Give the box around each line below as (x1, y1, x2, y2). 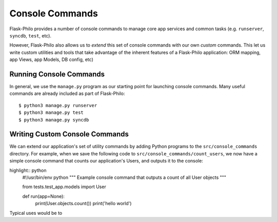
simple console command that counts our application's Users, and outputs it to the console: (9, 158, 204, 164)
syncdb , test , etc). (9, 32, 51, 38)
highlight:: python (9, 167, 47, 173)
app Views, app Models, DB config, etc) (9, 56, 93, 63)
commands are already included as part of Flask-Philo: (9, 90, 125, 97)
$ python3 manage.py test (18, 110, 84, 115)
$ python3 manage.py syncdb (18, 117, 89, 123)
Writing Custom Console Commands (9, 130, 129, 138)
